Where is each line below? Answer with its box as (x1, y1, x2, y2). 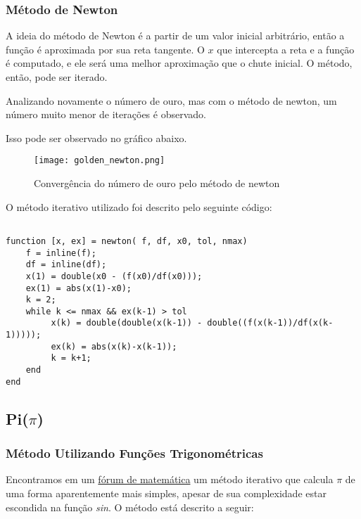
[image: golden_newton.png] (34, 155, 165, 166)
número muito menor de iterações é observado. (6, 107, 206, 122)
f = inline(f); (25, 248, 96, 258)
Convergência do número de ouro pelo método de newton (34, 176, 280, 191)
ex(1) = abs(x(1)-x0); (25, 283, 132, 293)
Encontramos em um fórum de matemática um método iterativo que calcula (6, 472, 334, 487)
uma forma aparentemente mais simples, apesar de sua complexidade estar (6, 486, 327, 500)
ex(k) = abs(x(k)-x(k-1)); (51, 341, 177, 352)
